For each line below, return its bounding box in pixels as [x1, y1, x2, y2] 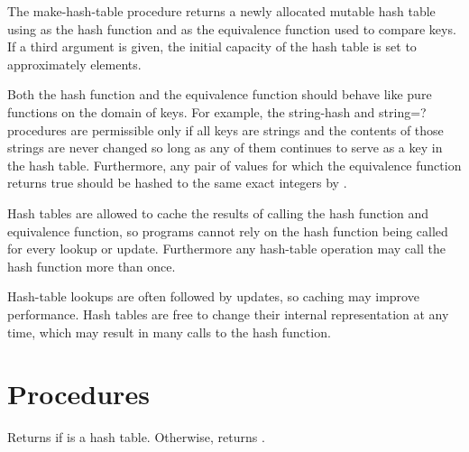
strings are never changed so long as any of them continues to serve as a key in [7, 138, 443, 157]
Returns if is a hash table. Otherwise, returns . [7, 428, 265, 447]
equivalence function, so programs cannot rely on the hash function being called [7, 221, 448, 240]
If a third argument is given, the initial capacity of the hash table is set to [7, 37, 417, 56]
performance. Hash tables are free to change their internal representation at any [7, 304, 449, 323]
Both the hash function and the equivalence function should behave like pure [7, 85, 432, 104]
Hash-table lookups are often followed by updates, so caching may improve [7, 287, 419, 306]
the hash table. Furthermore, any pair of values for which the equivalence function [7, 155, 462, 174]
